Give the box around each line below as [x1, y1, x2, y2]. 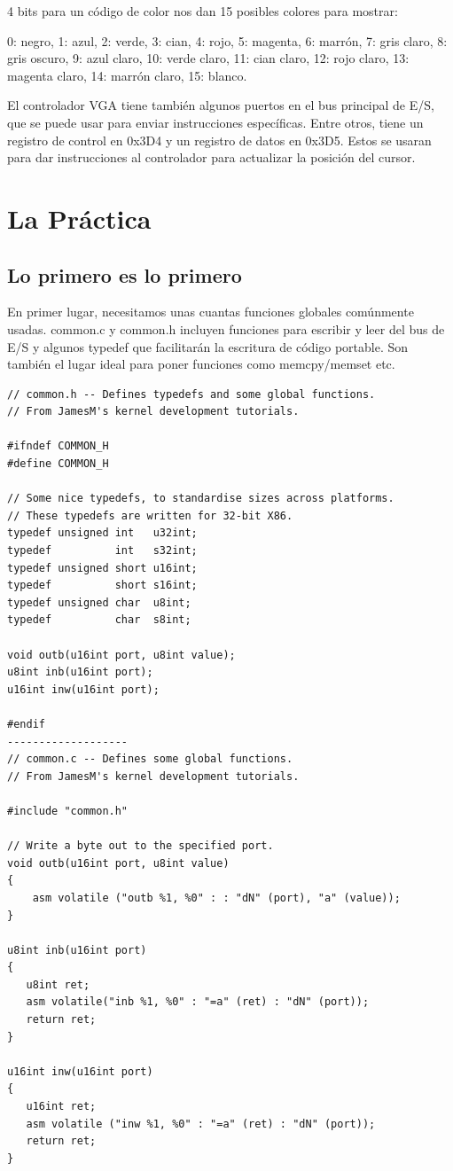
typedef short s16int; [7, 579, 198, 592]
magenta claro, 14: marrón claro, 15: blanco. [7, 66, 247, 84]
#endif [7, 717, 45, 730]
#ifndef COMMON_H [7, 440, 109, 453]
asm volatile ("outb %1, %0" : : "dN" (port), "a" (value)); [32, 891, 401, 904]
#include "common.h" [7, 804, 129, 817]
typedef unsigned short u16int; [7, 561, 198, 574]
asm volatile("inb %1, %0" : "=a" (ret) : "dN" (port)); [26, 995, 370, 1009]
